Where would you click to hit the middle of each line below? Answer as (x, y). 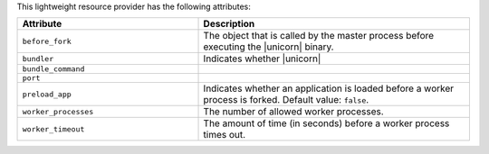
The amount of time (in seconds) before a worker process (326, 123)
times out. (225, 135)
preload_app (47, 94)
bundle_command (53, 69)
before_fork (47, 41)
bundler (38, 59)
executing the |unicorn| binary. (268, 47)
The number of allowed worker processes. (293, 112)
